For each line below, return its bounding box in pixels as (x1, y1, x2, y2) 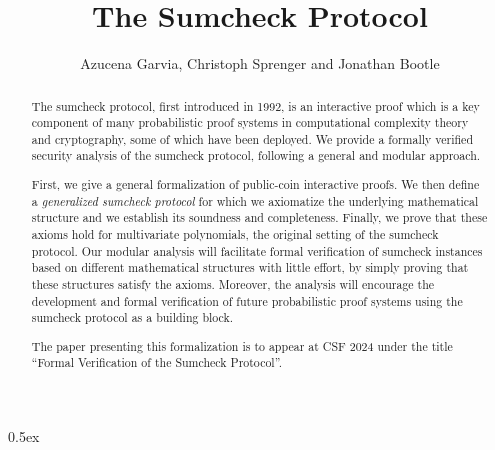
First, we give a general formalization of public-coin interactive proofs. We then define (31, 176, 480, 193)
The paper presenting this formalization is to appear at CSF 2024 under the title (31, 337, 453, 354)
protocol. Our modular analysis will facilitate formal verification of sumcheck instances (31, 242, 483, 259)
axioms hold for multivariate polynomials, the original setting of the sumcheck (31, 226, 439, 242)
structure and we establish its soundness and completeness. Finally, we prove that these (31, 209, 488, 226)
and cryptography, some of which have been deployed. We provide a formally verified (31, 130, 473, 147)
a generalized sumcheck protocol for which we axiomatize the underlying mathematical (31, 192, 479, 209)
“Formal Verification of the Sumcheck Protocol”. (31, 354, 282, 371)
